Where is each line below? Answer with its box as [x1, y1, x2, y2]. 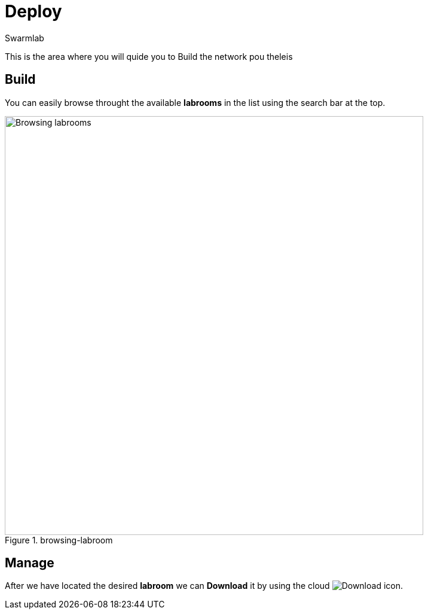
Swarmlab [5, 32, 44, 43]
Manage [5, 555, 54, 571]
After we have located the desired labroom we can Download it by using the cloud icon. [5, 580, 403, 591]
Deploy [5, 1, 62, 22]
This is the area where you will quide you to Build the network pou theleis [5, 51, 293, 62]
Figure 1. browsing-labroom [5, 534, 113, 545]
